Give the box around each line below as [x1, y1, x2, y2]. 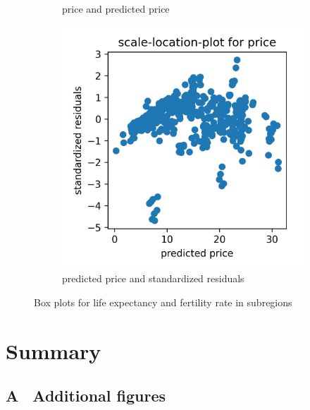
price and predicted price [62, 1, 170, 16]
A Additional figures [6, 385, 166, 406]
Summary [6, 336, 101, 365]
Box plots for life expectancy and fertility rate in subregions [34, 294, 292, 309]
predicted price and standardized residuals [62, 271, 244, 286]
